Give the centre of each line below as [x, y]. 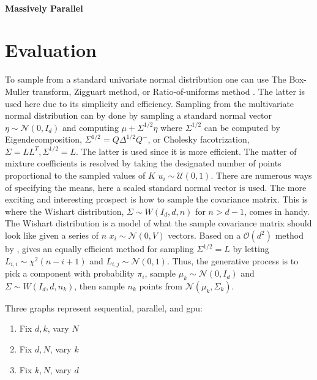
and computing [91, 127]
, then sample [99, 285]
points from [161, 285]
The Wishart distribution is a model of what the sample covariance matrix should [158, 223]
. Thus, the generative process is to [233, 260]
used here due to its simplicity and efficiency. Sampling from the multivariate [150, 103]
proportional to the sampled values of [75, 175]
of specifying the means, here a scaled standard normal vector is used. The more [156, 187]
